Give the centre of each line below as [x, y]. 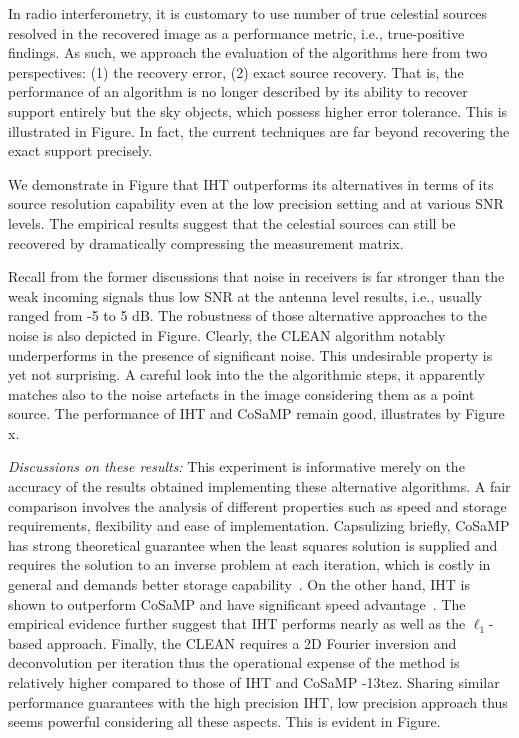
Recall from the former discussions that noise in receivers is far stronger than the [256, 276]
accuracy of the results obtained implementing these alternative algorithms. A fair [259, 486]
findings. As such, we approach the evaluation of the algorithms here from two [248, 52]
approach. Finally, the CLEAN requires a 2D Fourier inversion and [251, 642]
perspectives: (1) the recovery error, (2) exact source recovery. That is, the [236, 71]
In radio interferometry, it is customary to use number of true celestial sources [248, 13]
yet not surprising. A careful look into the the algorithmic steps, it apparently [246, 374]
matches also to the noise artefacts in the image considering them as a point [241, 393]
